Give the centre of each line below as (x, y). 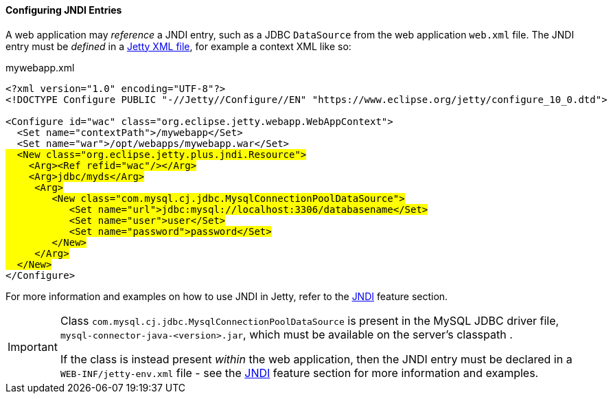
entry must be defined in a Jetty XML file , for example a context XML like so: (178, 46)
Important (33, 346)
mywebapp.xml (40, 67)
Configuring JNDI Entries (64, 10)
